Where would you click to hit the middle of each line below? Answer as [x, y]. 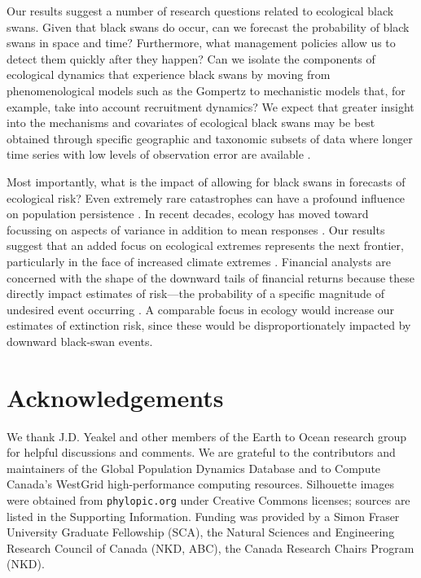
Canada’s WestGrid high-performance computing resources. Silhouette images [200, 484]
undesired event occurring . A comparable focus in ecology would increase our [201, 309]
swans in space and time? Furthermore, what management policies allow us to [201, 43]
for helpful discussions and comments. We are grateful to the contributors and [201, 452]
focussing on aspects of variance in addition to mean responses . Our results [196, 229]
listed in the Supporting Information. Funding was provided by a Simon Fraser [203, 516]
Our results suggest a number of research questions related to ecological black [200, 11]
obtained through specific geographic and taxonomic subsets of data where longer [210, 138]
